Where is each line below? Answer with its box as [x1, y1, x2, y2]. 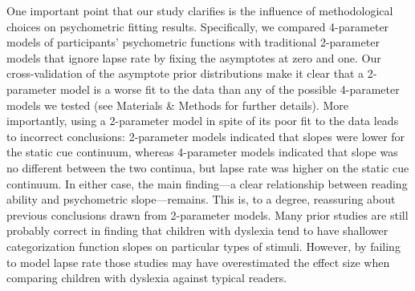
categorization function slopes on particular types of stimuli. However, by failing [6, 237, 401, 254]
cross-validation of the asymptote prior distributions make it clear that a [6, 65, 364, 82]
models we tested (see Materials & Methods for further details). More [6, 96, 349, 113]
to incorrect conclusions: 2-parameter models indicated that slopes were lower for [6, 127, 405, 144]
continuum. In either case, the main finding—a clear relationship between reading [6, 175, 408, 192]
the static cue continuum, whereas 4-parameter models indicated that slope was [6, 143, 398, 160]
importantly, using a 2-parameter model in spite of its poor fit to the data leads [6, 112, 399, 129]
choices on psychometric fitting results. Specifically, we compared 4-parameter [6, 18, 389, 34]
